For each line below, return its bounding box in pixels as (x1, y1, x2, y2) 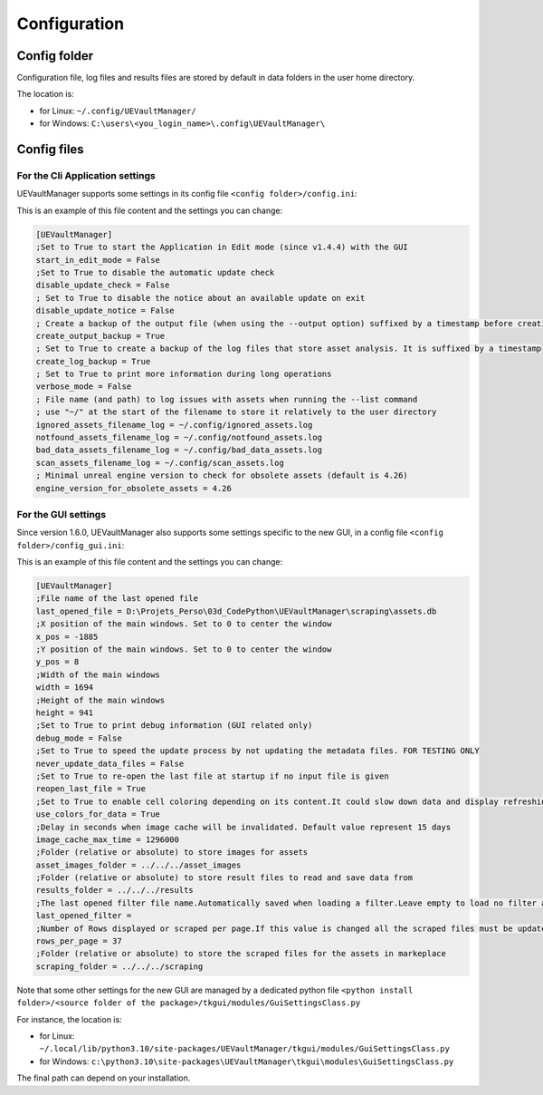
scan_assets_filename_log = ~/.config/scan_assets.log (35, 458, 284, 468)
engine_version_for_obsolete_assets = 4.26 (35, 483, 233, 493)
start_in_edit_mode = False (35, 255, 160, 265)
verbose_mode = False (35, 382, 132, 392)
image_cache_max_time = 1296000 (35, 834, 180, 845)
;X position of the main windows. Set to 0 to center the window (35, 619, 332, 629)
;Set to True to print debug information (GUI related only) (35, 721, 313, 731)
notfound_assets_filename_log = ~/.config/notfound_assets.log (35, 432, 323, 443)
